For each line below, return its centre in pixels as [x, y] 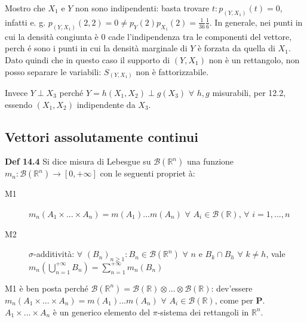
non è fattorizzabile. [172, 71]
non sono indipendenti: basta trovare [142, 8]
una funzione [210, 161]
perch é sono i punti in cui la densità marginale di [96, 48]
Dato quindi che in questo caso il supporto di [88, 59]
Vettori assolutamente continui [102, 136]
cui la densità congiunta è [52, 36]
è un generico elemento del [102, 312]
